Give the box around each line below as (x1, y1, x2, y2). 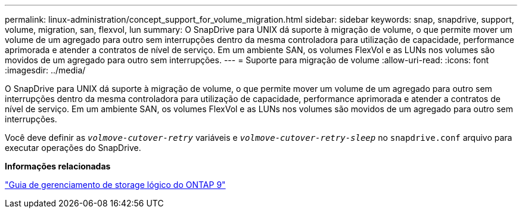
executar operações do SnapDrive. (5, 143, 141, 153)
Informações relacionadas (5, 161, 111, 171)
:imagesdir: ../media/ (5, 65, 86, 75)
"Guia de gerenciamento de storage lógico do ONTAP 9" (5, 180, 226, 190)
